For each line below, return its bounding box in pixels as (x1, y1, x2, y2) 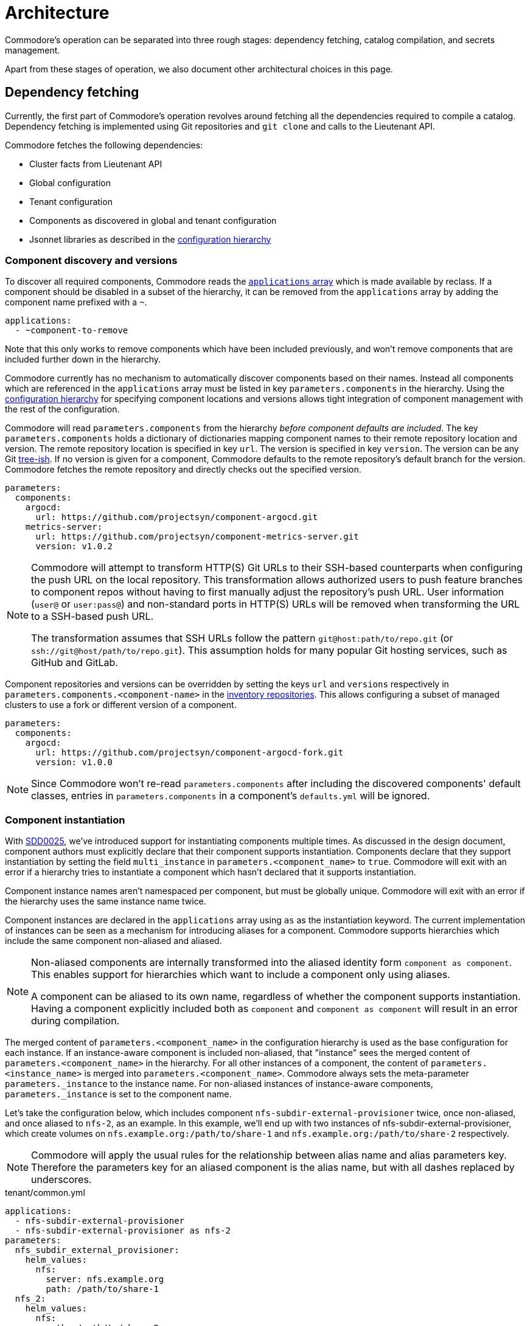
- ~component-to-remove (15, 325, 128, 336)
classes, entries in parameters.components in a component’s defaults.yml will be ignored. (31, 790, 430, 802)
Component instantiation (5, 813, 125, 826)
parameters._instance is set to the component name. (5, 1089, 232, 1100)
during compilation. (31, 1015, 120, 1027)
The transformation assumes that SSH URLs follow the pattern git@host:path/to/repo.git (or (31, 632, 453, 645)
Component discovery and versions (5, 254, 178, 266)
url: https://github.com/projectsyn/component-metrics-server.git (35, 532, 359, 542)
